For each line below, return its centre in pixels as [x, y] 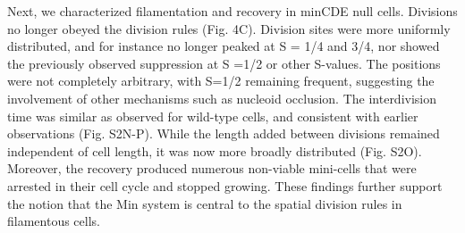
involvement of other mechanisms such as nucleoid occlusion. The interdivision [222, 98]
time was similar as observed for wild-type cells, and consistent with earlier [213, 116]
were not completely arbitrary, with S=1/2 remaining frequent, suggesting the [221, 81]
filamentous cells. [54, 221]
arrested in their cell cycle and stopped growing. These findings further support [225, 185]
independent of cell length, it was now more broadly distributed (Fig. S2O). [215, 150]
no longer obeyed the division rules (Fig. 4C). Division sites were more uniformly [229, 28]
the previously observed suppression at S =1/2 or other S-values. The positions [224, 63]
